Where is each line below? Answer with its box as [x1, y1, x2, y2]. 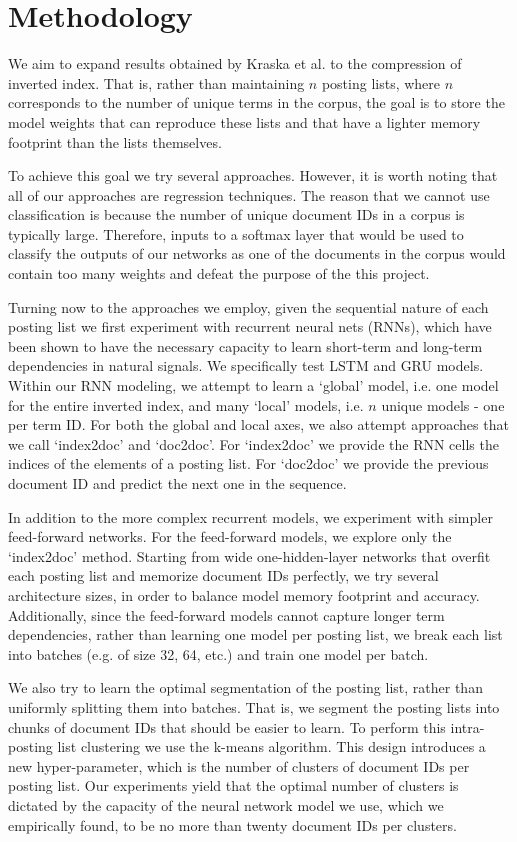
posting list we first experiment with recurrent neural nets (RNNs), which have [8, 316, 492, 337]
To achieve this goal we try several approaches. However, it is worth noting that [8, 165, 498, 186]
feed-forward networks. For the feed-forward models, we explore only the [8, 526, 452, 547]
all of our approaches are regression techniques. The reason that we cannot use [8, 184, 490, 205]
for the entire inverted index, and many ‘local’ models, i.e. [8, 394, 364, 415]
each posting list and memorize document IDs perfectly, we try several [8, 565, 439, 586]
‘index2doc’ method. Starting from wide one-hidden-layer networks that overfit [8, 545, 491, 566]
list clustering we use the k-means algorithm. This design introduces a [57, 736, 486, 757]
